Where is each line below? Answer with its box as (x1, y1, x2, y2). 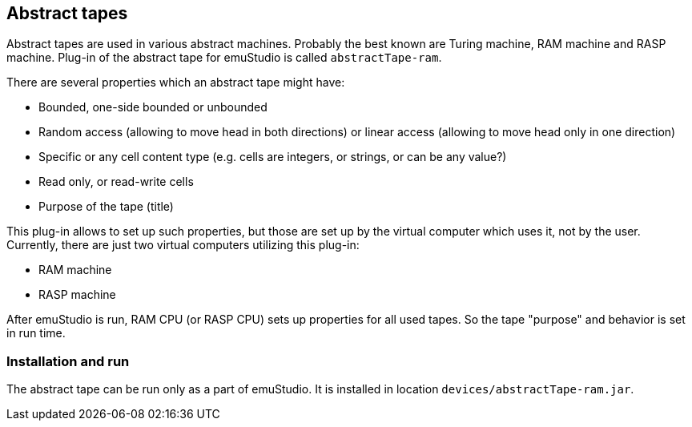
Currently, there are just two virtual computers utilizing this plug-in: (6, 238, 360, 252)
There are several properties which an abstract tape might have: (6, 75, 345, 90)
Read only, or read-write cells (38, 175, 194, 189)
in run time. (6, 326, 66, 340)
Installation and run (6, 352, 130, 369)
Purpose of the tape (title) (38, 199, 174, 214)
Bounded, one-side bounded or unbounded (38, 100, 268, 115)
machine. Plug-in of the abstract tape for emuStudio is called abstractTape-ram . (6, 50, 442, 65)
